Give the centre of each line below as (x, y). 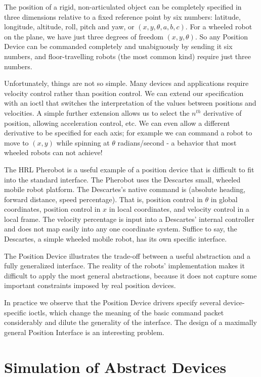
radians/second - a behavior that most (177, 142)
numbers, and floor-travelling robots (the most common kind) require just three (127, 56)
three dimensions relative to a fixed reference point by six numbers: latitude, (122, 16)
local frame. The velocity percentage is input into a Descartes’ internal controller (129, 219)
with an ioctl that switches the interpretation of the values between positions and (130, 103)
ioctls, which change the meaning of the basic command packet (126, 312)
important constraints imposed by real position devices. (90, 285)
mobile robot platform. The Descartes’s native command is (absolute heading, (125, 189)
